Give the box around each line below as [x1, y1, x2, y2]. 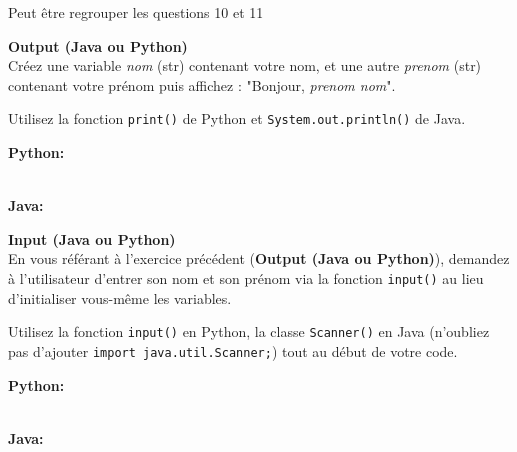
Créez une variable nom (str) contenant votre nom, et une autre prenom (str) [8, 55, 482, 76]
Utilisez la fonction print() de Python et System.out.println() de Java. [8, 108, 466, 129]
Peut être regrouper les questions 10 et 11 [8, 2, 264, 22]
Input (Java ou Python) [8, 228, 176, 249]
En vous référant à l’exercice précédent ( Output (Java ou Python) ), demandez [8, 248, 510, 269]
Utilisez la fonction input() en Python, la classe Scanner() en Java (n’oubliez [8, 321, 490, 342]
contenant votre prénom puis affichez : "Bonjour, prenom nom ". [8, 74, 396, 95]
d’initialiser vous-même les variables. [8, 287, 232, 308]
